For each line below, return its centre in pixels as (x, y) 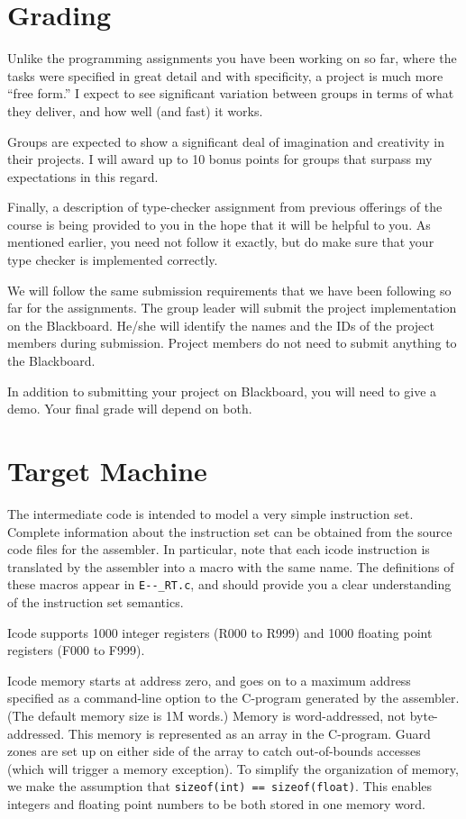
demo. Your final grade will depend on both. (130, 409)
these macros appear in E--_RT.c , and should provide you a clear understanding (229, 584)
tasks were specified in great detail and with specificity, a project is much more (225, 75)
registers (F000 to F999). (76, 650)
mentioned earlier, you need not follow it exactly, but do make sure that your (221, 242)
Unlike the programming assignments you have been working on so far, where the (232, 58)
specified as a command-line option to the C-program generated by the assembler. (233, 698)
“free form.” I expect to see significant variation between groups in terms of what (231, 93)
